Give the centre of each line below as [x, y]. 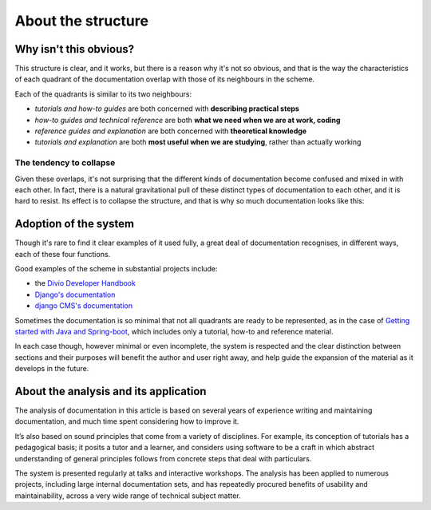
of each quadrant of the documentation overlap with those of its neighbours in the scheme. [165, 79]
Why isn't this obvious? [75, 49]
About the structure [82, 21]
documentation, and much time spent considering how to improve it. [127, 421]
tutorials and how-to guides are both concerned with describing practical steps [167, 109]
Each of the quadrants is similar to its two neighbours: [103, 94]
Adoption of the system [75, 224]
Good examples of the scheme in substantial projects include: [117, 269]
